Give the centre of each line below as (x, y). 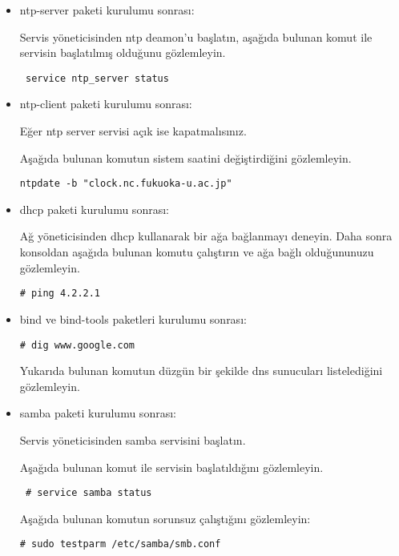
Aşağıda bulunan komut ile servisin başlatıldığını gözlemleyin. (171, 467)
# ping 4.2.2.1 (60, 294)
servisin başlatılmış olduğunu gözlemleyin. (123, 52)
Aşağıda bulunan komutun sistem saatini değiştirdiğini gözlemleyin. (185, 157)
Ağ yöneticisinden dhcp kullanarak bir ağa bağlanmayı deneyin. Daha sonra (206, 236)
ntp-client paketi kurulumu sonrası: (106, 104)
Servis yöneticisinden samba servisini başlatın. (133, 439)
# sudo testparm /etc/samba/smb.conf (120, 544)
